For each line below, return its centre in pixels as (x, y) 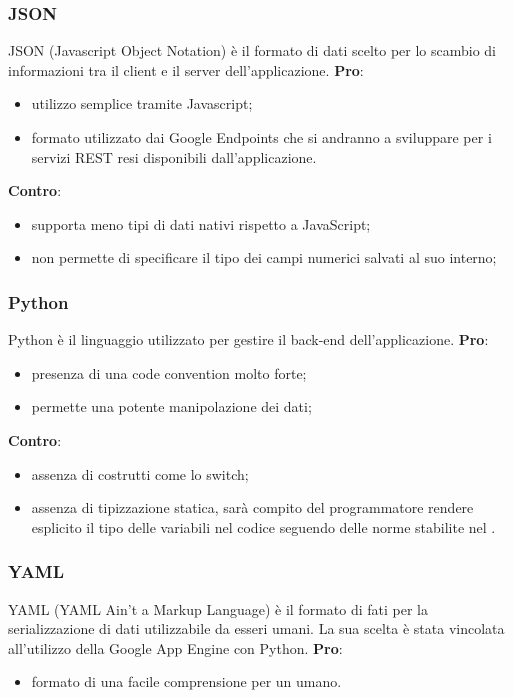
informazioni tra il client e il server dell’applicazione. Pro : (186, 69)
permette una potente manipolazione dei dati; (171, 406)
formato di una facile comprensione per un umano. (186, 681)
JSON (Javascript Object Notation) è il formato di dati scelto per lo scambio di (252, 50)
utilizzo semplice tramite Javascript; (142, 103)
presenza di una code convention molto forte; (169, 372)
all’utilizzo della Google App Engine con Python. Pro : (175, 647)
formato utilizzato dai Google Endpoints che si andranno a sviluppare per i (261, 137)
